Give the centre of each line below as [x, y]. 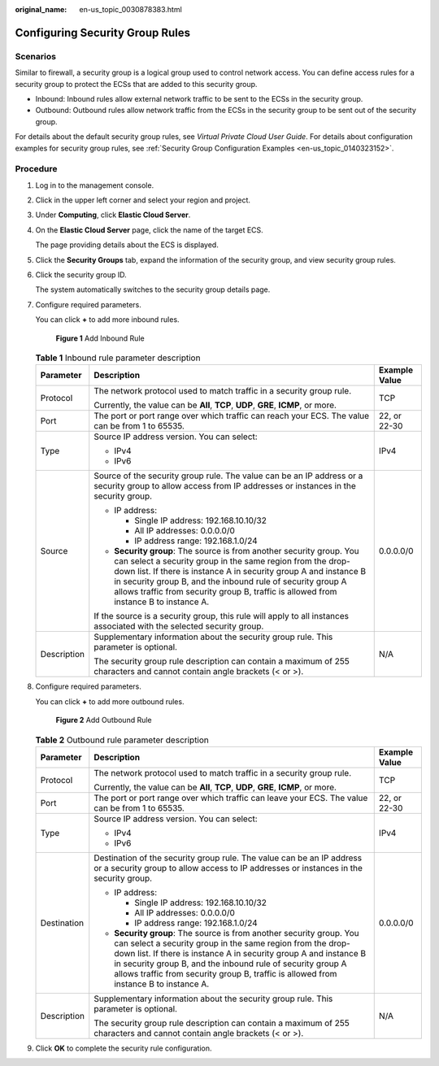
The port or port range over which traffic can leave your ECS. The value [231, 798]
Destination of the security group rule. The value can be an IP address [228, 858]
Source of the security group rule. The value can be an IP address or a [228, 476]
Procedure [36, 169]
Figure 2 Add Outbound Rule [104, 720]
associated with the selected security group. [179, 626]
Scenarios [36, 56]
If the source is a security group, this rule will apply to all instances [222, 616]
